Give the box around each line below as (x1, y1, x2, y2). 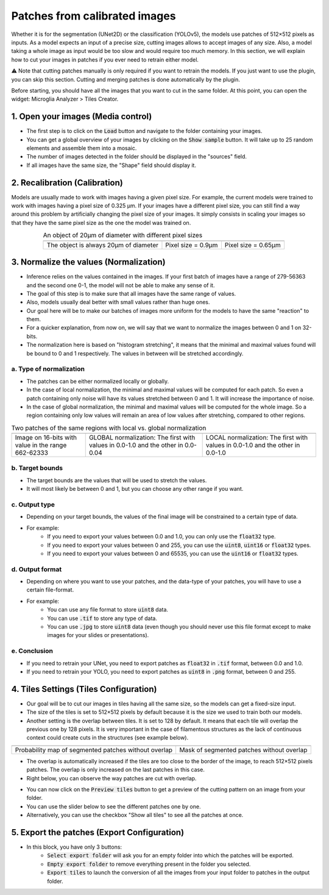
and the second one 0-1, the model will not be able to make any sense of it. (26, 281, 215, 289)
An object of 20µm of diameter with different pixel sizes (43, 231, 203, 240)
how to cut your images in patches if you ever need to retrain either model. (11, 55, 199, 63)
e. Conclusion (11, 647, 53, 655)
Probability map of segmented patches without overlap (15, 746, 173, 754)
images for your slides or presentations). (47, 632, 149, 639)
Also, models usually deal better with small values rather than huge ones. (26, 299, 210, 306)
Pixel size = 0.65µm (224, 241, 281, 249)
